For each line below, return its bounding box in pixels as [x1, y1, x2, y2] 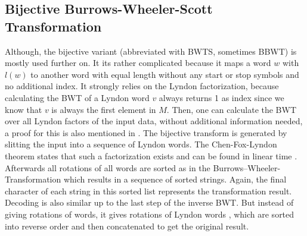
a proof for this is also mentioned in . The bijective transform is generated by [5, 126, 287, 139]
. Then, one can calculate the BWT [166, 103, 297, 115]
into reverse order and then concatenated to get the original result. [5, 219, 249, 232]
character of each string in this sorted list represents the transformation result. [5, 184, 292, 197]
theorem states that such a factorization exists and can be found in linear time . [5, 149, 297, 162]
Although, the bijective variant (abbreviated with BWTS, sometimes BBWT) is [5, 45, 297, 57]
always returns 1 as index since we [159, 91, 284, 103]
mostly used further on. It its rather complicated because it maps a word [5, 56, 271, 69]
